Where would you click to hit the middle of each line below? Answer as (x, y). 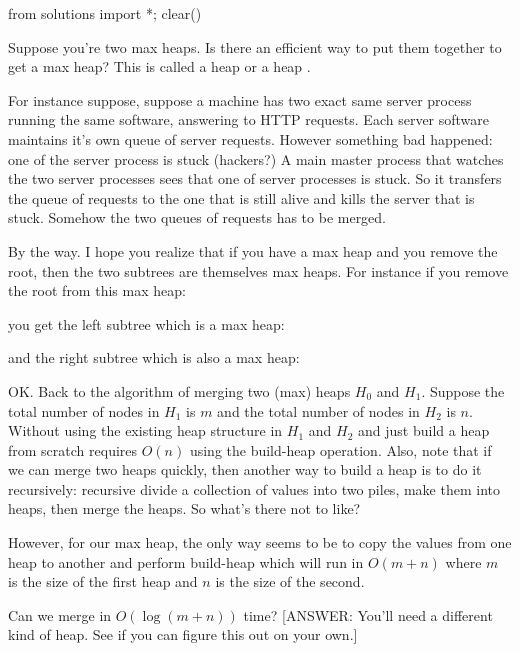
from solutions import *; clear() (105, 13)
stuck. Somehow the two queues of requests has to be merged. (197, 217)
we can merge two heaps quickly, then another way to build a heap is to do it (245, 469)
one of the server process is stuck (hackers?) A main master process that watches (256, 158)
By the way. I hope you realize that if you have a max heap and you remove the (253, 250)
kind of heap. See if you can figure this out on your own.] (183, 634)
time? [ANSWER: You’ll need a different (368, 614)
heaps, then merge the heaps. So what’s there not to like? (184, 508)
